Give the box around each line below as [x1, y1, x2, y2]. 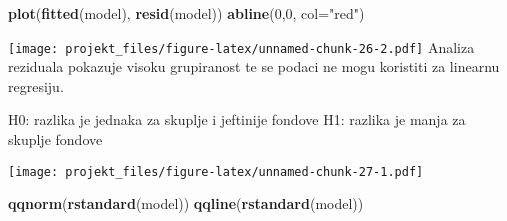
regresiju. [8, 75, 64, 96]
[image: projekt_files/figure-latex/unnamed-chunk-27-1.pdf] [8, 164, 424, 179]
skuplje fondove [8, 129, 103, 150]
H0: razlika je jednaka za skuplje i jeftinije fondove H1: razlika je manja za [8, 109, 466, 130]
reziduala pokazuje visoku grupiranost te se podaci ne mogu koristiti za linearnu [8, 56, 500, 77]
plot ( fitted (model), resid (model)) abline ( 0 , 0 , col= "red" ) [8, 3, 365, 23]
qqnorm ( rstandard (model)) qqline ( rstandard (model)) [8, 193, 364, 214]
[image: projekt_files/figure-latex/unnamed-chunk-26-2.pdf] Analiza [8, 36, 475, 57]
